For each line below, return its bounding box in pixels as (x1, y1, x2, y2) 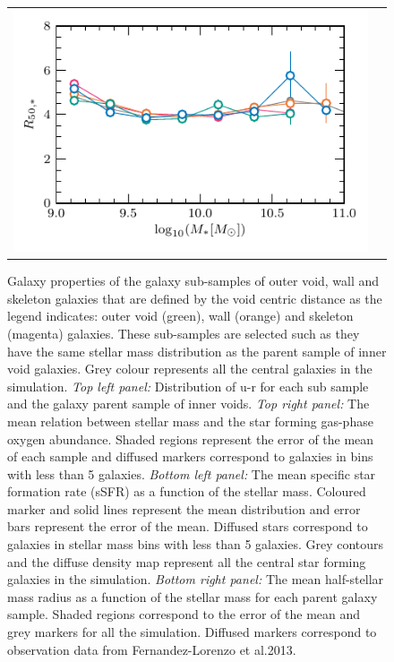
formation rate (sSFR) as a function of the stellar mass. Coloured (7, 482, 366, 501)
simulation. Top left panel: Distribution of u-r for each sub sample (7, 376, 369, 395)
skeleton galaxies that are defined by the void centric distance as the (7, 288, 382, 307)
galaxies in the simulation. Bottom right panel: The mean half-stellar (7, 570, 384, 589)
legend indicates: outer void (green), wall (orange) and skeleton (7, 306, 354, 325)
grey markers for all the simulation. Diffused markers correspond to (7, 623, 377, 641)
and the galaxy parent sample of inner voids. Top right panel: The (7, 394, 370, 413)
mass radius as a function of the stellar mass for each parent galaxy (7, 587, 378, 606)
